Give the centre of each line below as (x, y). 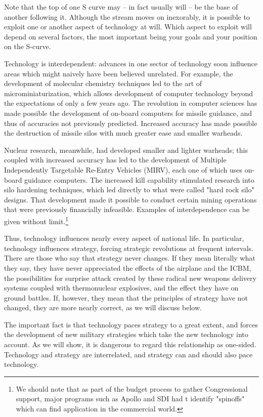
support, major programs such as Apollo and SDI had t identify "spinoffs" (130, 399)
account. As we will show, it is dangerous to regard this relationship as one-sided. (130, 344)
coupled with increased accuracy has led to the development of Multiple (115, 160)
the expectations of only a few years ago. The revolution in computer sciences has (131, 103)
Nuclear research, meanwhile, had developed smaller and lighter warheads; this (126, 150)
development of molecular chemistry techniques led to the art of (103, 83)
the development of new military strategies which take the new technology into (126, 334)
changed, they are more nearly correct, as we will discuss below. (103, 307)
